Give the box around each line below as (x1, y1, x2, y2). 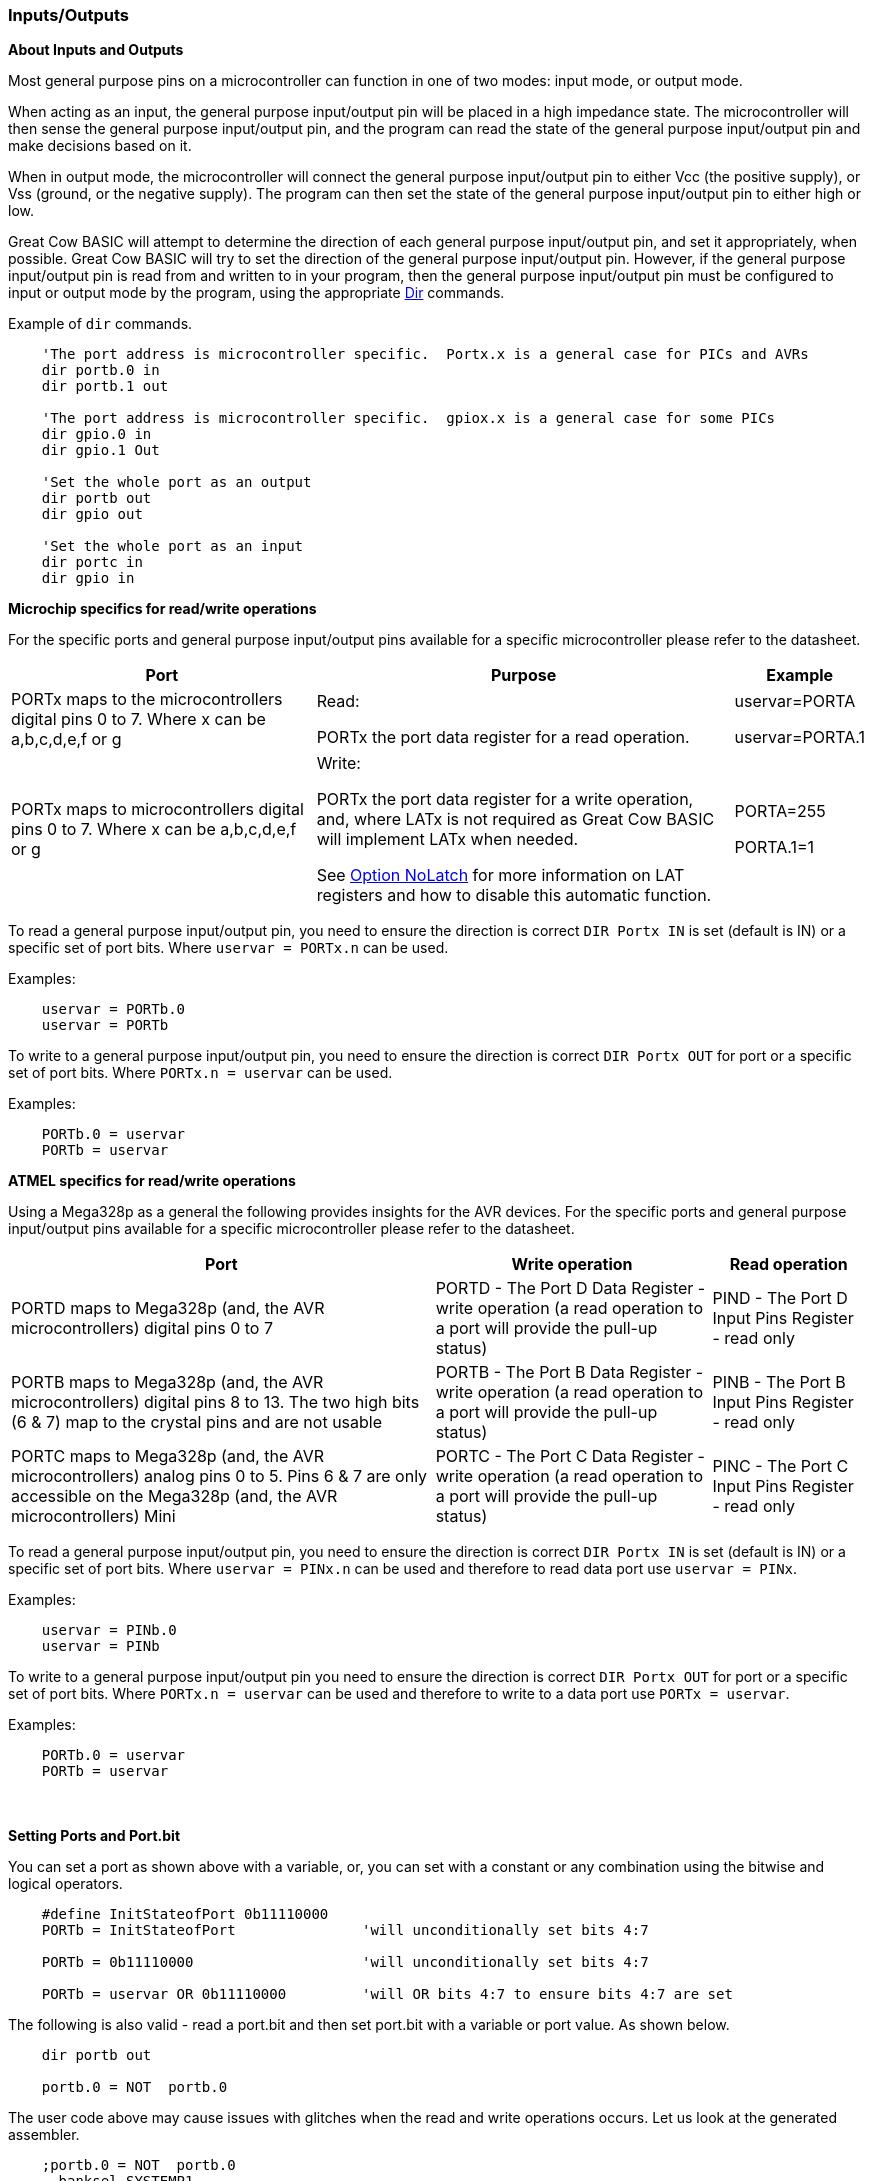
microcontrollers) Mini (11, 1506, 176, 1527)
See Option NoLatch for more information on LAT (316, 865, 685, 886)
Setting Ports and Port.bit (8, 1827, 181, 1845)
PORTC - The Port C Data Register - (435, 1446, 705, 1467)
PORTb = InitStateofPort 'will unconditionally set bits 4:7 (41, 1922, 649, 1939)
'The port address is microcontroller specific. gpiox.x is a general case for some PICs (41, 410, 776, 427)
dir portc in (41, 554, 143, 571)
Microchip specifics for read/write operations (8, 600, 317, 618)
